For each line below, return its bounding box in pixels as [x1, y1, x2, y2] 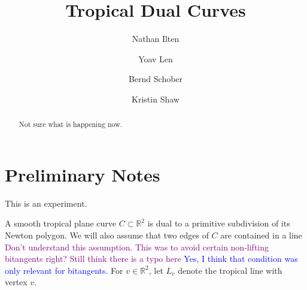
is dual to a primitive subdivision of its [147, 217, 290, 229]
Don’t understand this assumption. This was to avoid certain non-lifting [5, 240, 269, 253]
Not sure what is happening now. [19, 119, 123, 129]
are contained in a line [220, 229, 302, 241]
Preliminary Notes [5, 162, 160, 186]
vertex [5, 276, 28, 288]
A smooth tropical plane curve [5, 217, 117, 229]
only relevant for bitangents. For [5, 264, 123, 276]
